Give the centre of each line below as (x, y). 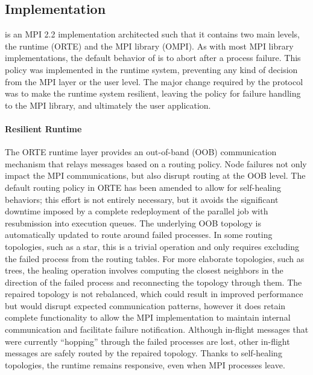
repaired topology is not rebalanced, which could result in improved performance (154, 294)
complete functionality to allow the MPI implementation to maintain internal (148, 317)
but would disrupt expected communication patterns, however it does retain (145, 305)
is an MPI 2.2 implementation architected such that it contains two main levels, (152, 34)
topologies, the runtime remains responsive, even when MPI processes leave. (145, 364)
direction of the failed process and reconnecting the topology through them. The (153, 282)
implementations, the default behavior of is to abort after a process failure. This (153, 58)
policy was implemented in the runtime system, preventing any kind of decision (151, 69)
